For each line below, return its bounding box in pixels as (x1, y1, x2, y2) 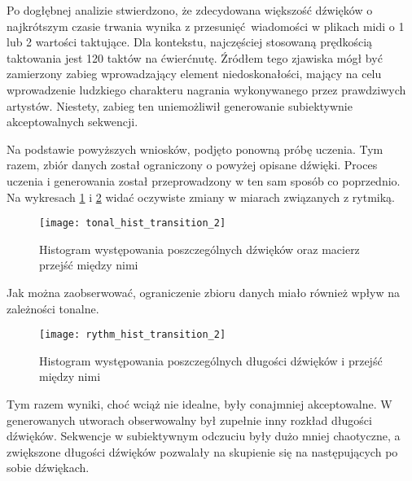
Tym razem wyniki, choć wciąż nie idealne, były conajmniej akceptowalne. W (7, 396, 392, 412)
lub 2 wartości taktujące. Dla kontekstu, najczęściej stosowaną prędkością (7, 33, 373, 50)
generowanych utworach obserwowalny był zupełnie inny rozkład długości (7, 411, 372, 428)
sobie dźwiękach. (7, 459, 90, 476)
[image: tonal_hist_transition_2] (39, 217, 226, 230)
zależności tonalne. (7, 300, 99, 317)
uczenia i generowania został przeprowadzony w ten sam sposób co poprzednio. (7, 172, 401, 189)
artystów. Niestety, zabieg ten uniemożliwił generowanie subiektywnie (7, 97, 353, 114)
